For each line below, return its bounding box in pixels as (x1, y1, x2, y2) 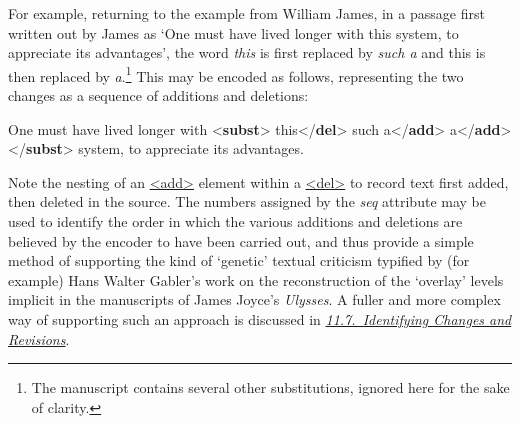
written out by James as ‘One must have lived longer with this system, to (8, 22, 459, 43)
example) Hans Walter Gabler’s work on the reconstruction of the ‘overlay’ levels (8, 269, 504, 290)
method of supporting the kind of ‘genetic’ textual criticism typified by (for (8, 250, 470, 271)
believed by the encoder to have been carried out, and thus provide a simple (8, 230, 474, 251)
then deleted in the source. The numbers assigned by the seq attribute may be (8, 191, 486, 212)
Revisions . (8, 328, 70, 349)
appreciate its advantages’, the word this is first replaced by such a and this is (8, 42, 486, 63)
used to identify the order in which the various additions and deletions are (8, 211, 463, 231)
